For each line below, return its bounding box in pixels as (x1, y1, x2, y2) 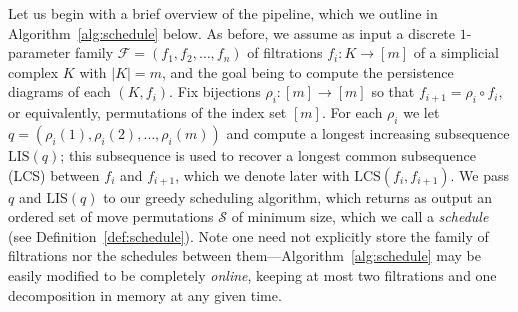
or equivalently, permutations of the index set (8, 102, 287, 123)
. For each (321, 102, 383, 123)
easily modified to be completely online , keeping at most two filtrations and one (8, 264, 497, 285)
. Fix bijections (169, 81, 261, 102)
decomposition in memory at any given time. (8, 284, 282, 305)
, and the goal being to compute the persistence (161, 61, 454, 82)
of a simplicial (413, 42, 499, 63)
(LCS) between (8, 164, 100, 185)
